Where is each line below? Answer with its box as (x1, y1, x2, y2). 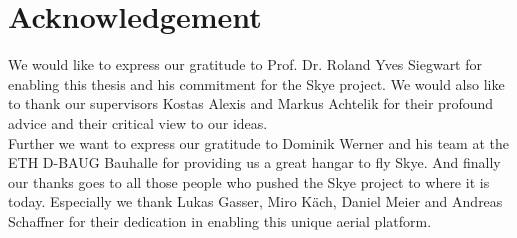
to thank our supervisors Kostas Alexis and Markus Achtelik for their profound (8, 93, 494, 114)
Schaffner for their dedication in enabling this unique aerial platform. (8, 210, 432, 231)
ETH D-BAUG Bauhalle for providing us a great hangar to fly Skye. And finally (8, 152, 501, 173)
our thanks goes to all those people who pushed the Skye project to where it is (8, 171, 490, 192)
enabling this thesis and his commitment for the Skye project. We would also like (8, 73, 505, 94)
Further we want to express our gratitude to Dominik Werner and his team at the (8, 132, 510, 153)
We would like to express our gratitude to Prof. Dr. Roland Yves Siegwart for (8, 54, 482, 75)
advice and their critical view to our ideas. (8, 112, 268, 133)
